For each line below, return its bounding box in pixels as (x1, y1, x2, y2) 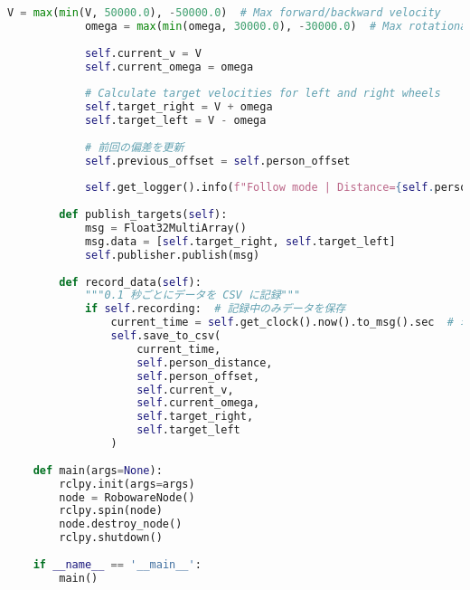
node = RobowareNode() (59, 490, 195, 504)
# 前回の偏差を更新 (84, 140, 184, 154)
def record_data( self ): (59, 275, 202, 289)
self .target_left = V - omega (84, 114, 267, 127)
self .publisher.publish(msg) (84, 248, 260, 262)
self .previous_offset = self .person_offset (84, 154, 351, 167)
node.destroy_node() (59, 518, 183, 531)
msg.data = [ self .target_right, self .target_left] (84, 234, 396, 248)
